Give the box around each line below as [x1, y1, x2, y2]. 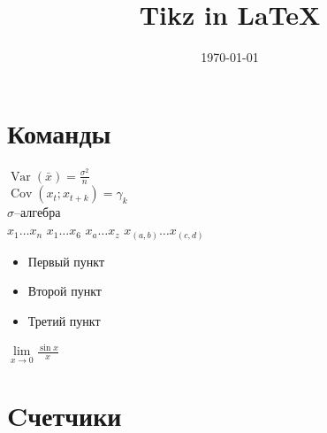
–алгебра [14, 203, 61, 221]
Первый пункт [27, 251, 105, 270]
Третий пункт [27, 311, 101, 329]
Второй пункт [27, 282, 102, 300]
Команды [7, 114, 111, 151]
